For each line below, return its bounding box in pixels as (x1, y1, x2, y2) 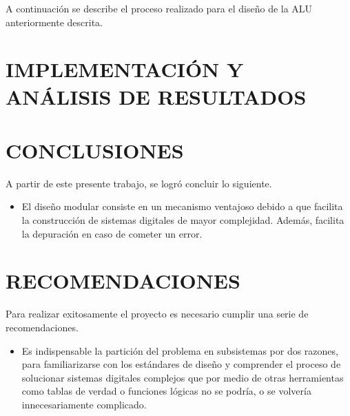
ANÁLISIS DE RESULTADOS (6, 82, 307, 110)
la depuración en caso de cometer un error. (21, 226, 203, 240)
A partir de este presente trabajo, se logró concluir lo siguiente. (6, 176, 272, 190)
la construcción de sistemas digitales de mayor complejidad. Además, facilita (21, 213, 344, 227)
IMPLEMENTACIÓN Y (6, 55, 244, 83)
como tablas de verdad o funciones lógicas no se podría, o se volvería (21, 384, 311, 398)
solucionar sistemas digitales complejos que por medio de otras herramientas (21, 370, 344, 384)
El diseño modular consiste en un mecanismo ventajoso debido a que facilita (21, 199, 343, 214)
